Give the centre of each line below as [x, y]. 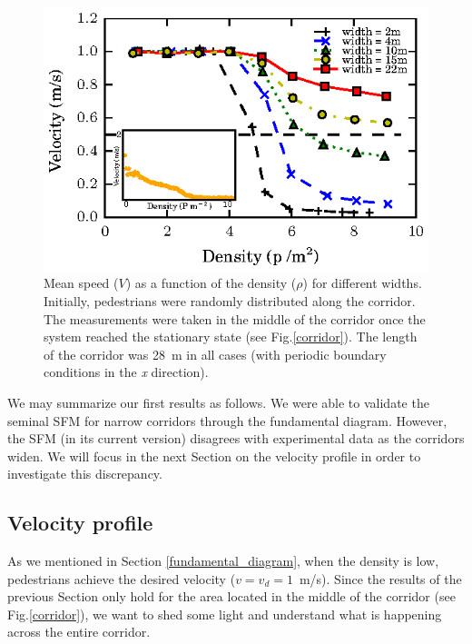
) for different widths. [362, 283]
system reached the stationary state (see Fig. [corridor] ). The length [231, 337]
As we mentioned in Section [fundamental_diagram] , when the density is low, [223, 561]
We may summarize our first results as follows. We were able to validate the [218, 402]
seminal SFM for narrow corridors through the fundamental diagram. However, [227, 420]
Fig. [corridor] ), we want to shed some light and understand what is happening [225, 614]
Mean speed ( [81, 283]
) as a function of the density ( [211, 283]
